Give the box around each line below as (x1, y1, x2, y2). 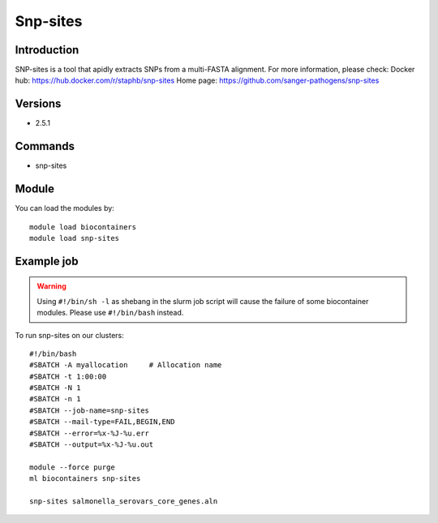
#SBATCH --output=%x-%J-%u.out (29, 440, 154, 449)
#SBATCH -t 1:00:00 (29, 371, 107, 381)
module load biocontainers (29, 222, 137, 231)
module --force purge (29, 462, 115, 472)
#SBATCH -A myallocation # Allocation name (29, 361, 222, 370)
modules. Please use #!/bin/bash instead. (36, 308, 184, 318)
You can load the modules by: (15, 204, 115, 213)
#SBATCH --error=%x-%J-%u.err (29, 428, 150, 438)
